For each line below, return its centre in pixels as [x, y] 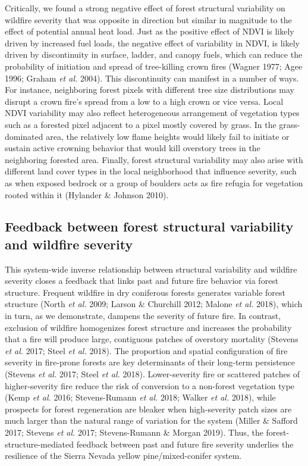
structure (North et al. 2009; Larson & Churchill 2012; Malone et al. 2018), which [154, 304]
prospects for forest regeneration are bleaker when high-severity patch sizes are [148, 409]
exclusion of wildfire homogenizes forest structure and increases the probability [148, 327]
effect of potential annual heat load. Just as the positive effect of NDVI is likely [150, 31]
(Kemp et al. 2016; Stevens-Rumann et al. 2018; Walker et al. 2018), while [140, 397]
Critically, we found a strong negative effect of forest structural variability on [145, 8]
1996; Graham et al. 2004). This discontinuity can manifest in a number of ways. [152, 78]
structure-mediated [40, 444]
